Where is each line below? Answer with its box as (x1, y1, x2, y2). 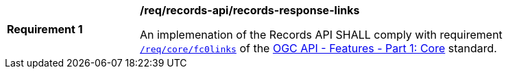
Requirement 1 (7, 22, 83, 36)
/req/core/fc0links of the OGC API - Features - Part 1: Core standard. (140, 41, 497, 55)
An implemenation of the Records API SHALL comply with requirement (140, 28, 503, 41)
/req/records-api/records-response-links (140, 3, 360, 17)
